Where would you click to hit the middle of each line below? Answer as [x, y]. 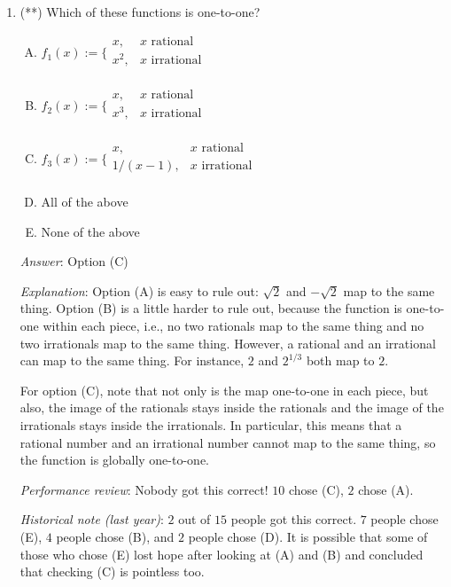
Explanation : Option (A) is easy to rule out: [139, 290]
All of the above [85, 202]
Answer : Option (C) [74, 261]
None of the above [90, 231]
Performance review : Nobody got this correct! [144, 489]
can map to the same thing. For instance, [132, 360]
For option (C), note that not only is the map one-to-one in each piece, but [224, 390]
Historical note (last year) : [92, 519]
